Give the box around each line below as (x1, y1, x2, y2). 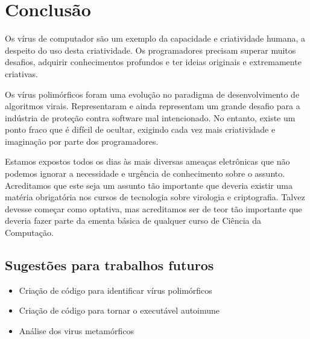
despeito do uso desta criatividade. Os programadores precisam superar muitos (5, 43, 296, 56)
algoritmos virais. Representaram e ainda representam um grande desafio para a (5, 100, 300, 112)
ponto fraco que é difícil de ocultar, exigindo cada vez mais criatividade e (5, 123, 276, 136)
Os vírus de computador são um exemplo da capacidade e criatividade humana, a (5, 32, 306, 45)
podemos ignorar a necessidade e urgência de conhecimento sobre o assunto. (5, 167, 285, 180)
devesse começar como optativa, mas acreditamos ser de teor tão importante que (5, 202, 302, 215)
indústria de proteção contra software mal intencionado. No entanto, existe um (5, 111, 296, 124)
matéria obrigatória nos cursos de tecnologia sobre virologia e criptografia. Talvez (5, 191, 305, 203)
